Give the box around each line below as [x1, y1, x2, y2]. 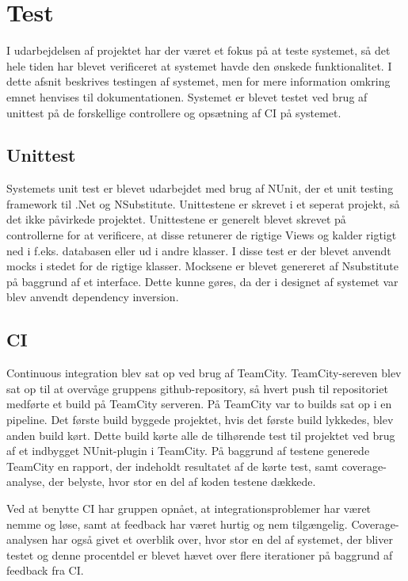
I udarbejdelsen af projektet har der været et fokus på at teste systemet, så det [6, 42, 391, 59]
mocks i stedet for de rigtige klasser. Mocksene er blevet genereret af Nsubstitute [6, 258, 398, 274]
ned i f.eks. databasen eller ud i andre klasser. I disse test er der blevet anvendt [6, 242, 391, 258]
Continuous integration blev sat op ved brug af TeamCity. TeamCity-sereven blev [6, 365, 402, 381]
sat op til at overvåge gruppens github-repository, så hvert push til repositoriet [6, 380, 388, 396]
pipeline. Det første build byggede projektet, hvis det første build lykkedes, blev [6, 411, 394, 428]
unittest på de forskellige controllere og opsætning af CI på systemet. [6, 104, 341, 120]
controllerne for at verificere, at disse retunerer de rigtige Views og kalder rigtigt [6, 227, 397, 243]
